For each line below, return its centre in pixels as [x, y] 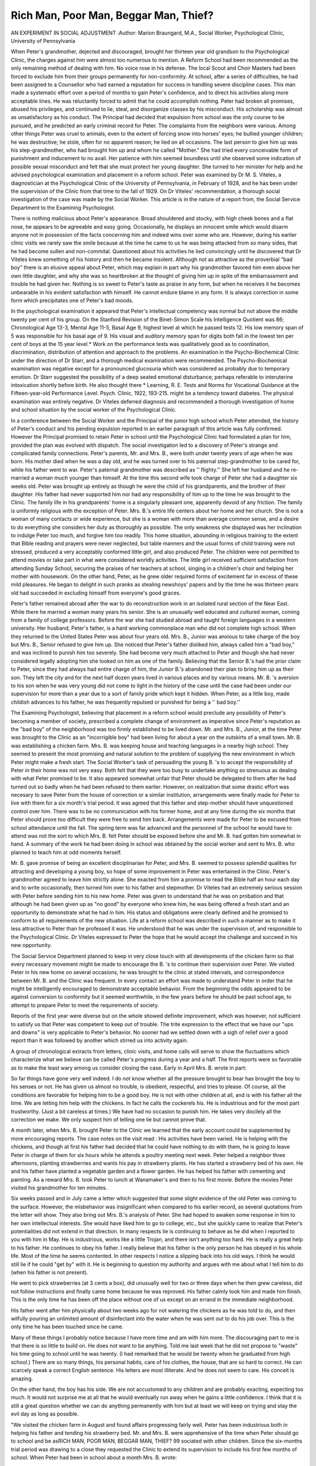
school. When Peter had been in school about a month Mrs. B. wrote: [94, 1458]
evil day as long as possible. [45, 1414]
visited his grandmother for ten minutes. [59, 1188]
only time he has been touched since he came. [67, 1327]
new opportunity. [31, 945]
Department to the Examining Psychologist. [63, 208]
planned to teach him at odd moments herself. [66, 852]
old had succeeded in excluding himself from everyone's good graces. [96, 593]
